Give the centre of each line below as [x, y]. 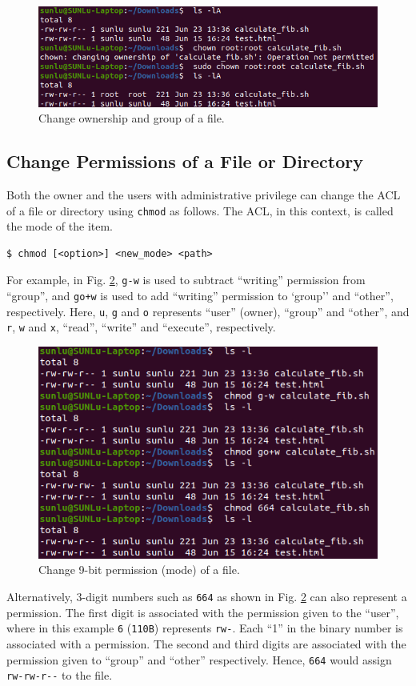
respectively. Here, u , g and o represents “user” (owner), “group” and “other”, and [208, 311]
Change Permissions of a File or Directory [185, 161]
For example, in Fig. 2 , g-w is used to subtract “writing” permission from [186, 280]
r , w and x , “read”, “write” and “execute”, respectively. [141, 327]
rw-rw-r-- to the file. [60, 675]
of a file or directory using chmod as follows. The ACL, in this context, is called [200, 210]
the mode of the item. [60, 226]
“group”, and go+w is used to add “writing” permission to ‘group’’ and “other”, [200, 296]
